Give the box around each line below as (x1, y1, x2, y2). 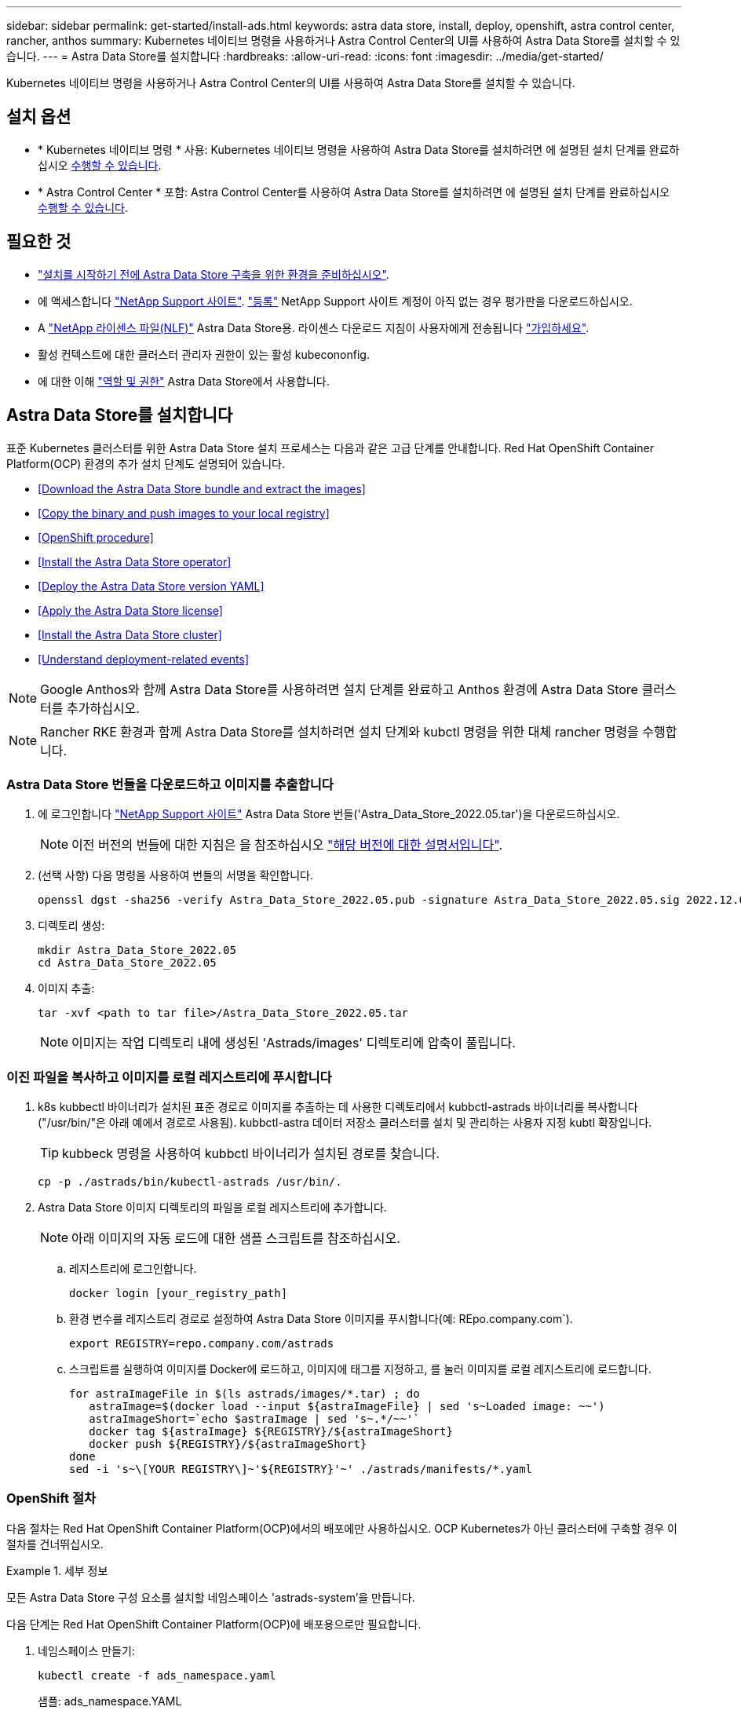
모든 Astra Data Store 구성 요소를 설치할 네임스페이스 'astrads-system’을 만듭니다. (6, 1590, 415, 1604)
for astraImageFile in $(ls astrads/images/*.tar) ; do (69, 1387, 420, 1401)
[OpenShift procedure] (38, 530, 154, 544)
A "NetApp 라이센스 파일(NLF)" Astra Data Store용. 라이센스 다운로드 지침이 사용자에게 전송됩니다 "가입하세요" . (38, 320, 590, 334)
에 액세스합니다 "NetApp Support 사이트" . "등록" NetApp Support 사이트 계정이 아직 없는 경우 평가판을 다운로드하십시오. (38, 294, 633, 308)
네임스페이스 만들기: (38, 1643, 135, 1657)
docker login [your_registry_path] (69, 1287, 288, 1300)
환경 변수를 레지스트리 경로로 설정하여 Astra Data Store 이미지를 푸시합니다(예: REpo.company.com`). (69, 1312, 573, 1326)
